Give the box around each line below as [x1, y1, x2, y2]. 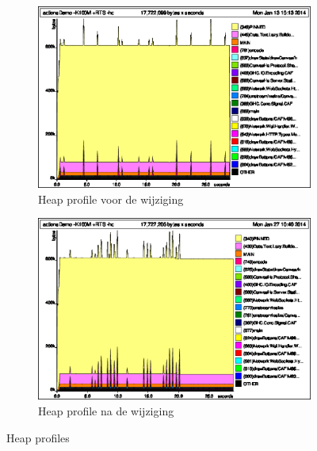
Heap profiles [6, 429, 70, 445]
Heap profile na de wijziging [38, 403, 174, 419]
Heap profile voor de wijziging [38, 190, 184, 207]
